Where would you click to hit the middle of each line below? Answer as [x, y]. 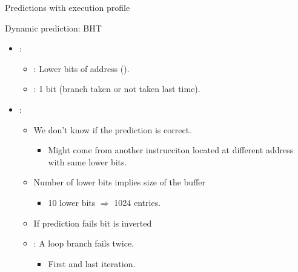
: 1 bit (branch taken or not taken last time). [117, 89]
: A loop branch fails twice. [84, 243]
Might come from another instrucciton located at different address [171, 150]
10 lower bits [72, 202]
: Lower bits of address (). [81, 68]
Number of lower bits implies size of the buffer [120, 182]
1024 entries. [137, 202]
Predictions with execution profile [68, 7]
